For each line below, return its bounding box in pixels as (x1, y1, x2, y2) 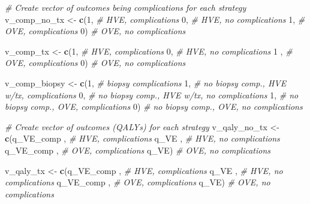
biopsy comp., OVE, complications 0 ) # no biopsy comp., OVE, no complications (5, 100, 303, 113)
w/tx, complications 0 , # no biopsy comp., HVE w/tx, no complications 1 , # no (5, 88, 299, 101)
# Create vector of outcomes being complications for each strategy (5, 1, 246, 13)
